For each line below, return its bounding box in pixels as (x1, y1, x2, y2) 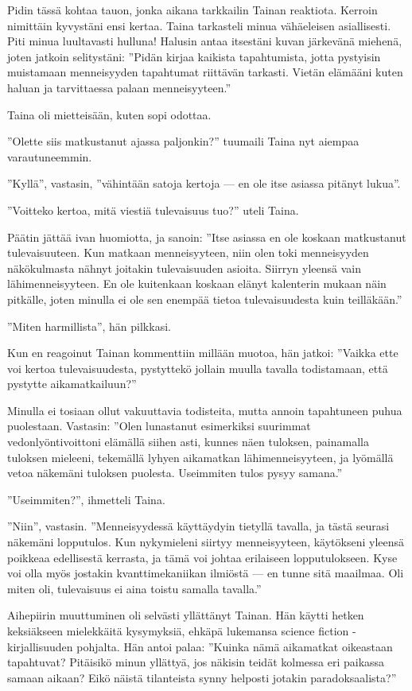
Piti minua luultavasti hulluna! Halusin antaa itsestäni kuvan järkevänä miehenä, (7, 33, 402, 49)
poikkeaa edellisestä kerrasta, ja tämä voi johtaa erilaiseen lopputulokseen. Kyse (7, 549, 398, 565)
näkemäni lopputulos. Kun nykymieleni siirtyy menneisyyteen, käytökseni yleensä (7, 534, 405, 550)
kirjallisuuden (7, 638, 73, 654)
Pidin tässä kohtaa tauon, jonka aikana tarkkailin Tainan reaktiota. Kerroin (7, 2, 378, 17)
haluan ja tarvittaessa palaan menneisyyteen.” (7, 79, 231, 95)
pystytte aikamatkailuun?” (7, 375, 137, 392)
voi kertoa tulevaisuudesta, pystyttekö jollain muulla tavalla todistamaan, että (7, 359, 388, 376)
